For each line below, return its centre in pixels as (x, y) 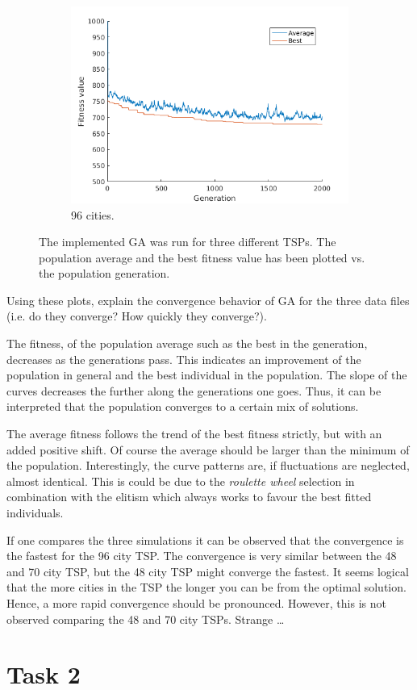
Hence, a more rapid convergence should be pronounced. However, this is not (196, 602)
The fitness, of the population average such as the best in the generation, (187, 343)
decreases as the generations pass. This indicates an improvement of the (184, 359)
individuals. (35, 513)
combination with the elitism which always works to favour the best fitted (189, 497)
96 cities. (93, 214)
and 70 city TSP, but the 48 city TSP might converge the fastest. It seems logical (208, 571)
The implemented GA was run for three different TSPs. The (188, 242)
